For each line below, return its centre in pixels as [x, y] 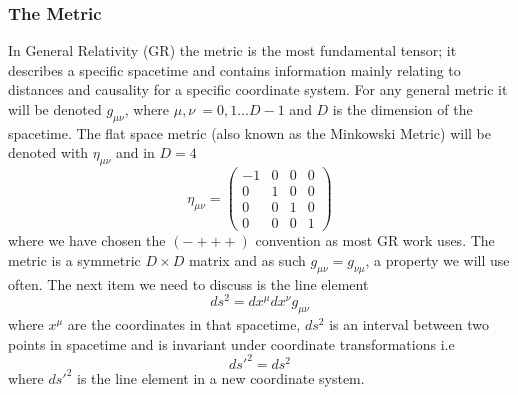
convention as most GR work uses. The [375, 240]
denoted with [48, 152]
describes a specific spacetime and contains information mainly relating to [234, 69]
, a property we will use [437, 259]
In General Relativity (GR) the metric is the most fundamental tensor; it [232, 50]
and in [135, 152]
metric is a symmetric [74, 259]
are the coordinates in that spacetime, [184, 324]
